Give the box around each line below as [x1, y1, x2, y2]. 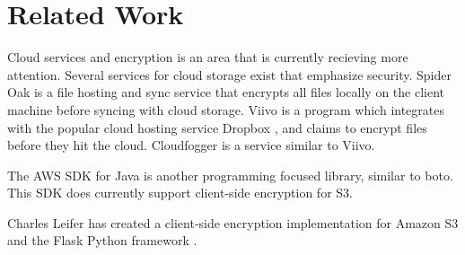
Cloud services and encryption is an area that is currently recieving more [7, 48, 408, 66]
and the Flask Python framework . [7, 231, 197, 250]
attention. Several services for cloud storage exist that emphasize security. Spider [7, 65, 452, 84]
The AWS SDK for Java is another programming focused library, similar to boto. [7, 165, 453, 184]
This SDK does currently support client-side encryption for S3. [7, 183, 353, 202]
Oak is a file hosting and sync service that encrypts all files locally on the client [7, 83, 445, 101]
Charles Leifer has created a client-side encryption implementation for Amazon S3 [7, 213, 459, 232]
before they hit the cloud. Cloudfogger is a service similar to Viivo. [7, 136, 375, 154]
